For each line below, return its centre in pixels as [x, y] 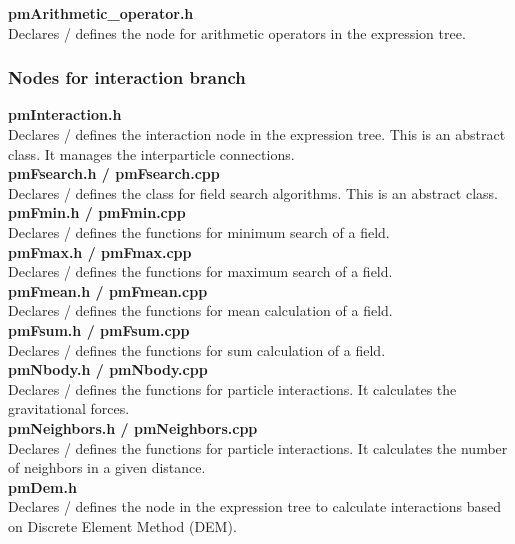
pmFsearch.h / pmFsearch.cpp [114, 173]
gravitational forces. [69, 408]
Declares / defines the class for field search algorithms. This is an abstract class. [253, 192]
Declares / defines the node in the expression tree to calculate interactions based [255, 506]
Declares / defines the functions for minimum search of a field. [199, 231]
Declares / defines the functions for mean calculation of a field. [200, 310]
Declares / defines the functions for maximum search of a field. [200, 271]
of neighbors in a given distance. [107, 467]
